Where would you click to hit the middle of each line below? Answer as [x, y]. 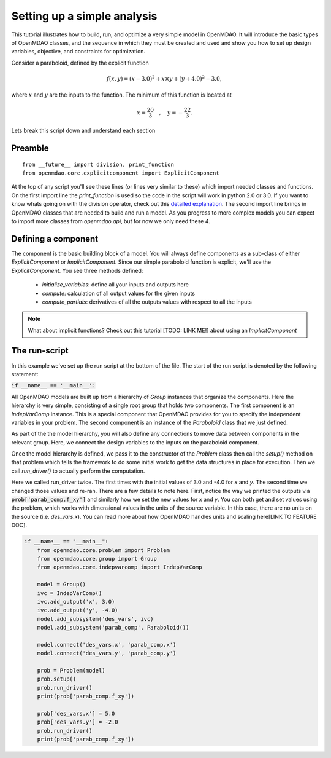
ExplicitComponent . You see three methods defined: [77, 270]
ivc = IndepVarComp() [70, 593]
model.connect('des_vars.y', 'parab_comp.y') [107, 653]
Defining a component [55, 239]
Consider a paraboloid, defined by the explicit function [80, 63]
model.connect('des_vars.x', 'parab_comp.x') [107, 645]
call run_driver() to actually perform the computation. [78, 471]
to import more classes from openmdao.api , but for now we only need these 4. [111, 221]
